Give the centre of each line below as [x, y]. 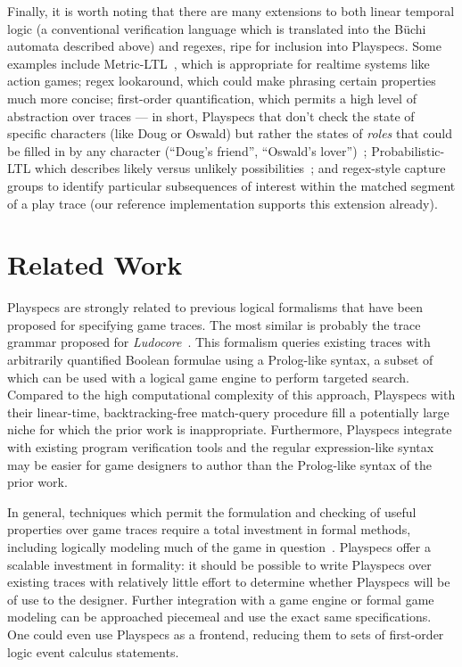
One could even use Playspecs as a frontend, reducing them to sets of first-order [226, 634]
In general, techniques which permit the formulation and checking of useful [212, 511]
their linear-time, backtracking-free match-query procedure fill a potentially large [228, 412]
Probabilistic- [408, 150]
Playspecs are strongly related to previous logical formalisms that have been [215, 307]
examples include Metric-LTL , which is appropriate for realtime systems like [219, 63]
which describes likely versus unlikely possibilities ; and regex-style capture [240, 168]
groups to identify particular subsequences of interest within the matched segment [231, 185]
